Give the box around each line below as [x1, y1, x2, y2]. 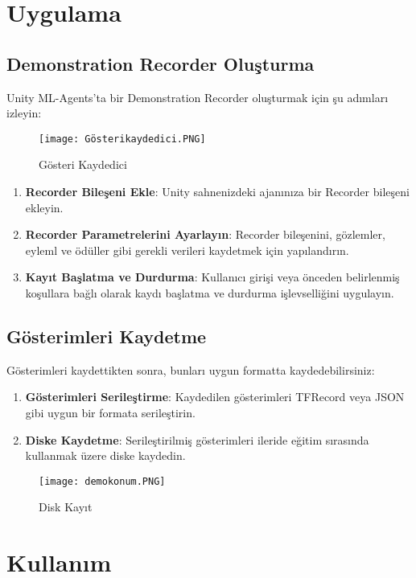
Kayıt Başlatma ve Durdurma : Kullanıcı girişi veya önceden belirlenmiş [25, 269, 400, 285]
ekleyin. [25, 199, 64, 215]
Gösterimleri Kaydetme [6, 323, 207, 348]
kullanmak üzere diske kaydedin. [25, 447, 186, 464]
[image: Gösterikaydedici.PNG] [39, 133, 206, 145]
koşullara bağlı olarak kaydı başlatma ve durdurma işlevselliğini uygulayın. [25, 284, 394, 301]
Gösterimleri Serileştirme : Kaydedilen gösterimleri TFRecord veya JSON [25, 388, 405, 405]
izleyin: [6, 105, 42, 121]
